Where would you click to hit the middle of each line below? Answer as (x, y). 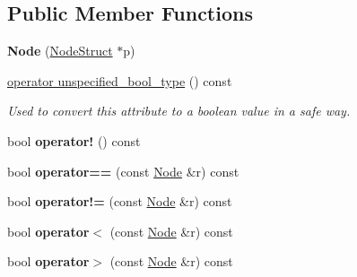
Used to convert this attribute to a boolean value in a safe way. (179, 111)
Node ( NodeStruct (60, 51)
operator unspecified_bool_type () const (120, 80)
